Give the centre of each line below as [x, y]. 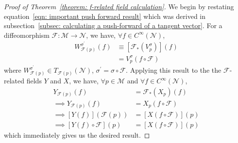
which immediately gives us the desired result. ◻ [77, 135]
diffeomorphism [27, 35]
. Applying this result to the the [174, 70]
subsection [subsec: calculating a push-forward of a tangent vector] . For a [113, 25]
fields [34, 81]
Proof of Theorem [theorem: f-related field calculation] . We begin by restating [119, 6]
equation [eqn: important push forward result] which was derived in [105, 16]
